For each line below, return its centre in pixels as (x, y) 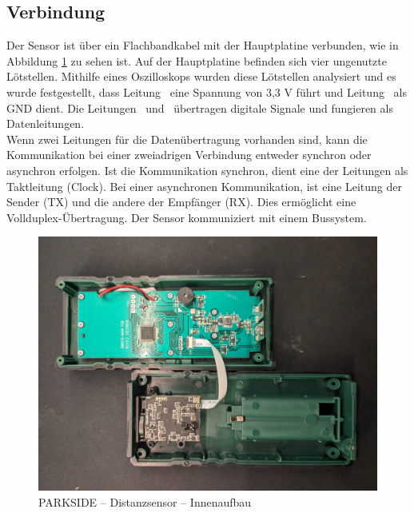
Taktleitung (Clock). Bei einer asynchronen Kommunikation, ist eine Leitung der (204, 186)
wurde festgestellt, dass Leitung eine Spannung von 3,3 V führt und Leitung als (207, 91)
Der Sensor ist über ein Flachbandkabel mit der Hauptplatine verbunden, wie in (203, 45)
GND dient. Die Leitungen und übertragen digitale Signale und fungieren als (200, 107)
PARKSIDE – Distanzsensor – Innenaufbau (145, 501)
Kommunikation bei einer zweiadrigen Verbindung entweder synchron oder (189, 155)
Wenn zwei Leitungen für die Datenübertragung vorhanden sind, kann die (187, 139)
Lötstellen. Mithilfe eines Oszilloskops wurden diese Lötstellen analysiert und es (201, 76)
